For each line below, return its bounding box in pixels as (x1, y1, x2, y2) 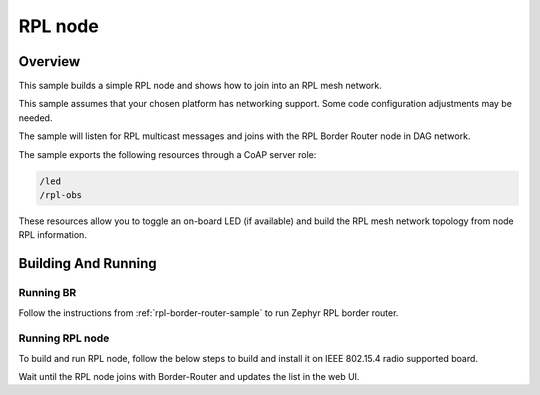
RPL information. (18, 229, 87, 241)
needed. (18, 111, 53, 124)
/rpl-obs (39, 190, 83, 200)
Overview (18, 53, 81, 70)
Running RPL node (18, 331, 110, 345)
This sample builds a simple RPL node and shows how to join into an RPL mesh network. (18, 80, 382, 92)
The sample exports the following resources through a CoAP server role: (18, 148, 317, 160)
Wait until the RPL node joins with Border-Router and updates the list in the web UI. (18, 371, 360, 383)
